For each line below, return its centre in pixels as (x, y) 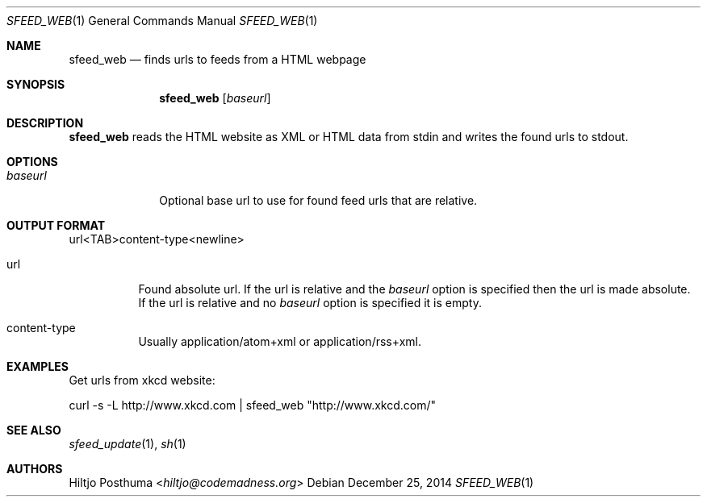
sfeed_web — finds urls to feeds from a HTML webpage (218, 59)
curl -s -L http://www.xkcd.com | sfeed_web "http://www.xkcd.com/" (253, 405)
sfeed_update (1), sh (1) (128, 444)
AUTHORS (35, 469)
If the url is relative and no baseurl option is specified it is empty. (310, 303)
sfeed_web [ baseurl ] (215, 98)
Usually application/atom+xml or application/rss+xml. (280, 341)
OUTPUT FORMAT (56, 225)
